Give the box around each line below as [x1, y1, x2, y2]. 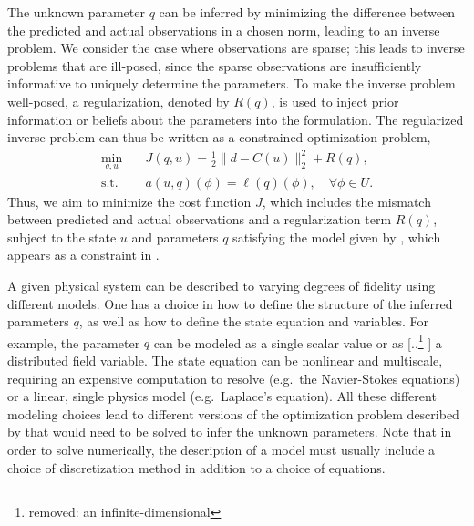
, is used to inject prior [271, 91, 399, 110]
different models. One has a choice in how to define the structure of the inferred [7, 294, 453, 313]
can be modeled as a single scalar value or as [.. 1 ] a [153, 330, 442, 352]
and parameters [131, 227, 219, 246]
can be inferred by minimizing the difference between [159, 3, 455, 21]
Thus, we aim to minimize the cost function [7, 191, 252, 211]
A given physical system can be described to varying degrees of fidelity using [7, 275, 436, 294]
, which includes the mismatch [262, 191, 431, 211]
